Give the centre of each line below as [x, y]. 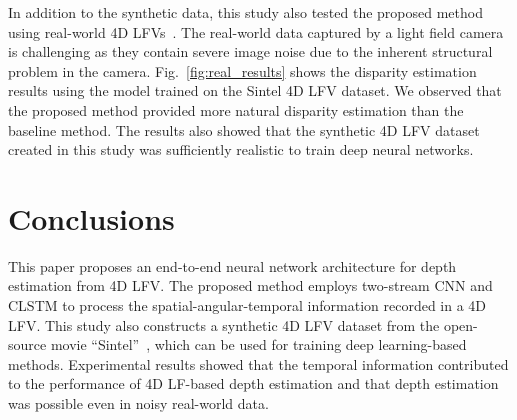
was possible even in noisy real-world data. [138, 403]
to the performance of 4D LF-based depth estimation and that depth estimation [253, 383]
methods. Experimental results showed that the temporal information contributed [258, 363]
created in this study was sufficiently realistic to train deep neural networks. [241, 149]
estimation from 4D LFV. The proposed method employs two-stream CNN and [250, 285]
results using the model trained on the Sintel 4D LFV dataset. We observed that [255, 90]
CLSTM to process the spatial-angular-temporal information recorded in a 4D [247, 305]
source [27, 344]
